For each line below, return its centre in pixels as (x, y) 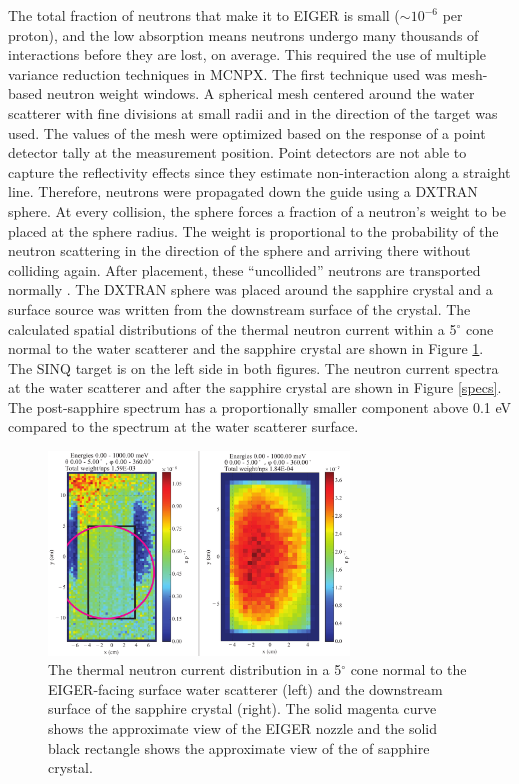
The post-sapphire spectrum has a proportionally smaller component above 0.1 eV (260, 406)
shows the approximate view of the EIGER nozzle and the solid (243, 728)
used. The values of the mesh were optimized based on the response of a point (247, 132)
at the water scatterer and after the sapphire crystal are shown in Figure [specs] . (255, 387)
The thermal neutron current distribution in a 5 (195, 669)
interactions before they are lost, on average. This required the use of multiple (247, 54)
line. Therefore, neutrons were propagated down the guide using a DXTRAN (243, 191)
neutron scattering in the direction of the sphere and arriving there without (239, 250)
